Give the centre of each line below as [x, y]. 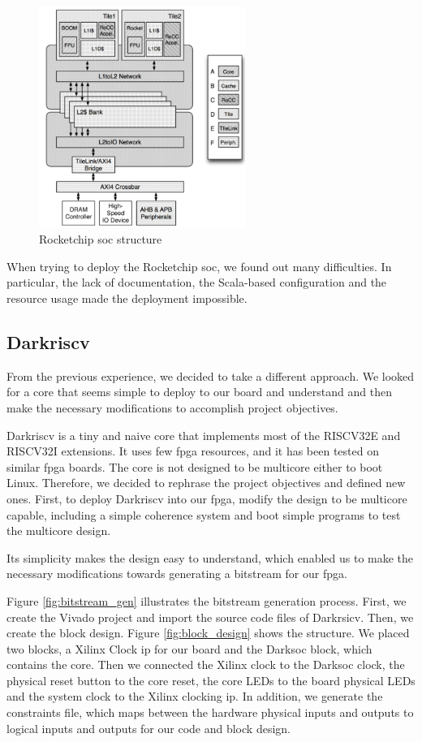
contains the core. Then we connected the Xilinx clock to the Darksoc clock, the [206, 664]
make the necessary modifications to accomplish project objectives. [172, 407]
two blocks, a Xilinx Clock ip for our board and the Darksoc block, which [189, 648]
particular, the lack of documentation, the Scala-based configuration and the [197, 282]
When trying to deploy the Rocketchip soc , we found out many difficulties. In [199, 266]
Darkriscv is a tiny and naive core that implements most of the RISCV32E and [204, 435]
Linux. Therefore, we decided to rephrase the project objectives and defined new [206, 483]
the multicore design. [59, 531]
